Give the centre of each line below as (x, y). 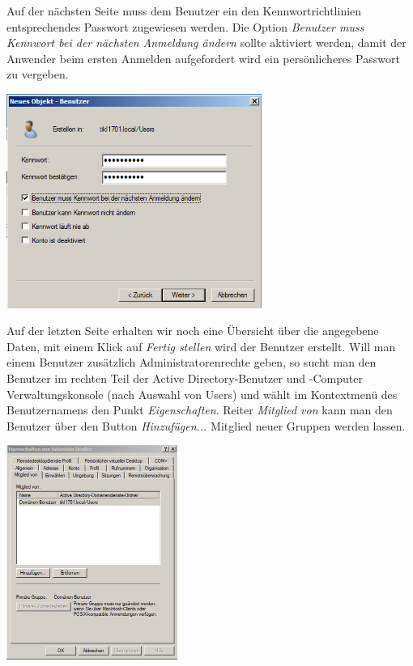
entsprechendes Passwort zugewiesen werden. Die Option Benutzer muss (185, 26)
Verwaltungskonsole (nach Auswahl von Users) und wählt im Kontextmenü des (202, 394)
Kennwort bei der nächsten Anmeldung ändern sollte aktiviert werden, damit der (206, 42)
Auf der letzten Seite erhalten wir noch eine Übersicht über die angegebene (193, 331)
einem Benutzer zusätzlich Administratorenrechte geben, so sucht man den (192, 362)
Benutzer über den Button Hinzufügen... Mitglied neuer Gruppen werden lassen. (206, 425)
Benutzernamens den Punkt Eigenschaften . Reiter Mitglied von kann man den (200, 410)
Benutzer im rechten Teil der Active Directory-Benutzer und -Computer (185, 378)
